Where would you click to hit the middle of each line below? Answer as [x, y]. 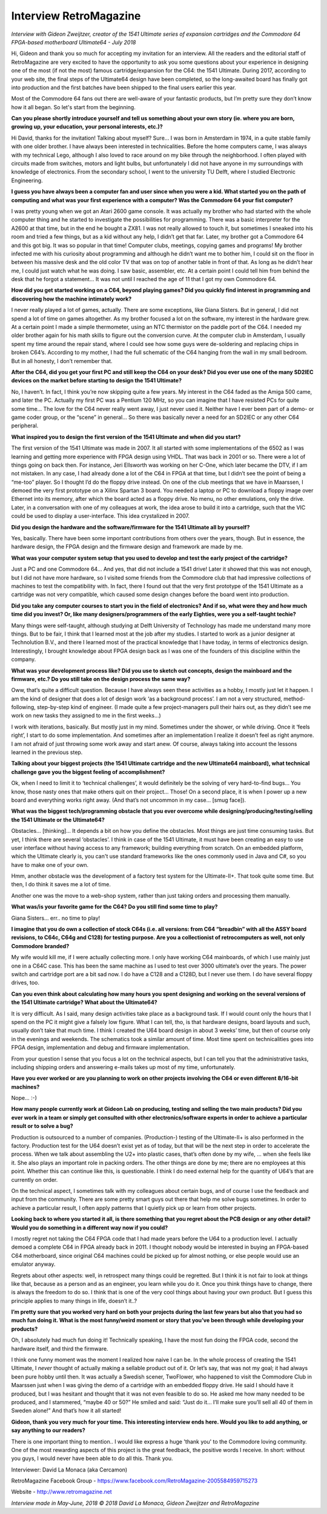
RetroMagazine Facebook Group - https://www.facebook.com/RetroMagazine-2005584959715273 [134, 1481]
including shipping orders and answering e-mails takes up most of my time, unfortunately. [123, 1067]
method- [294, 699]
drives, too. [25, 983]
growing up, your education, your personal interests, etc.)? [87, 127]
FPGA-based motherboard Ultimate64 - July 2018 [74, 42]
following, [23, 707]
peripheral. [25, 426]
